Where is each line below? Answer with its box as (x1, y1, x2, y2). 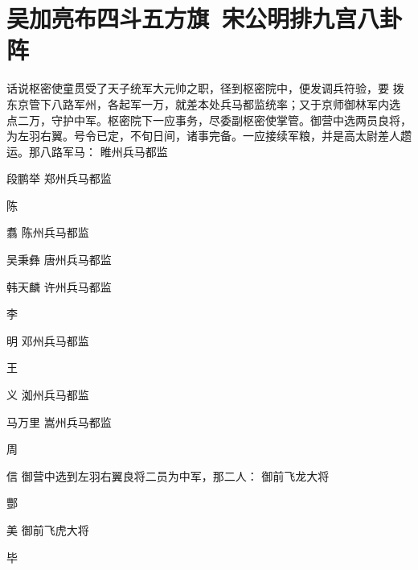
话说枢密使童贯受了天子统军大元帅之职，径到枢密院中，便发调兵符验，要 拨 (6, 80, 404, 97)
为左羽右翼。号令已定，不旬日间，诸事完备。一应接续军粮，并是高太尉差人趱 (6, 127, 412, 144)
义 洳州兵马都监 (6, 386, 89, 403)
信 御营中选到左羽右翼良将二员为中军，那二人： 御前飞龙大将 (6, 467, 330, 484)
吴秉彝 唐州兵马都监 (6, 251, 112, 268)
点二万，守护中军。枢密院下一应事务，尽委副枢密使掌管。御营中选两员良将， (6, 111, 412, 128)
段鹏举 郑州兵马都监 (6, 170, 112, 187)
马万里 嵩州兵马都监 (6, 413, 112, 430)
